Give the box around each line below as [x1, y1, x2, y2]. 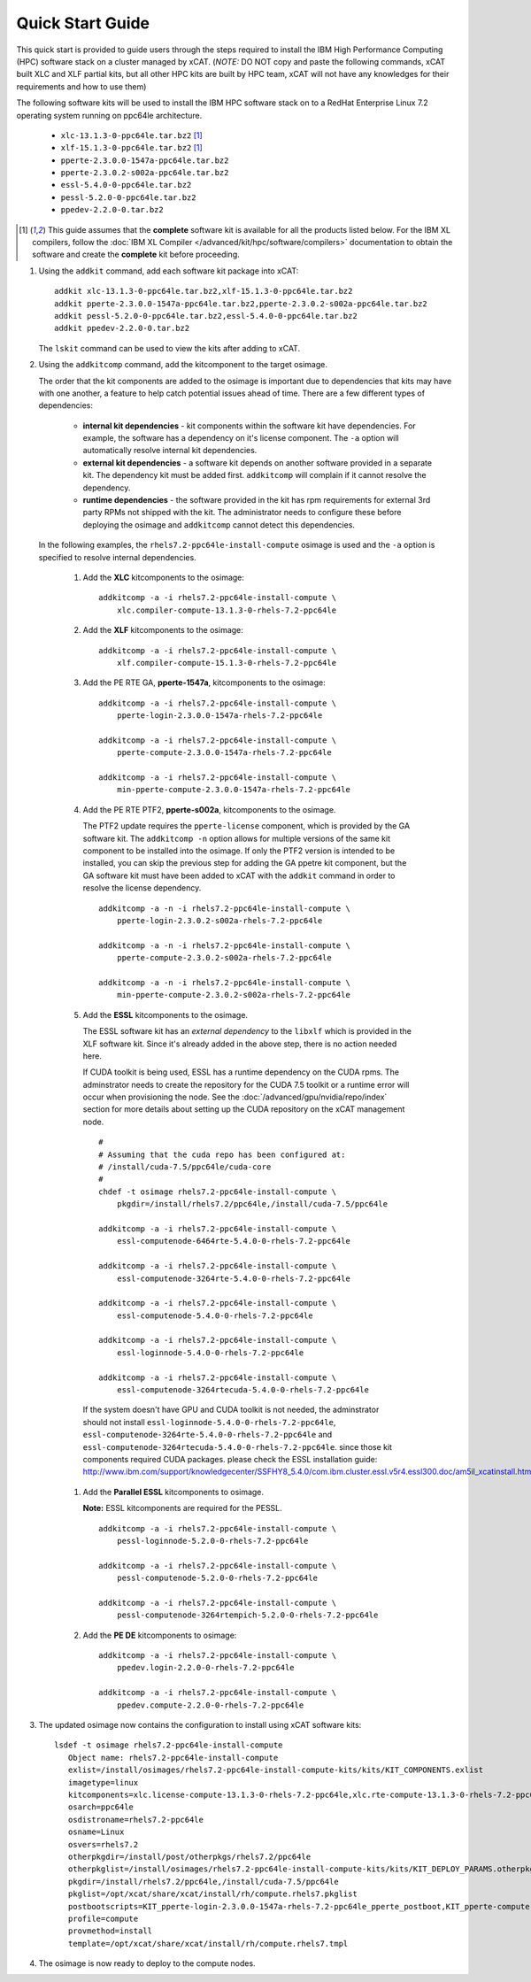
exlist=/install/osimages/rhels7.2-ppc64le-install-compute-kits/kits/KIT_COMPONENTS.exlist [67, 1765, 484, 1775]
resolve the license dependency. [82, 883, 202, 893]
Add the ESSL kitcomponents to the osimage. [82, 1009, 248, 1020]
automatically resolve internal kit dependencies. [82, 445, 258, 456]
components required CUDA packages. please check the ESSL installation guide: [82, 1454, 378, 1464]
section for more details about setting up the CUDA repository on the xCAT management [82, 1104, 405, 1114]
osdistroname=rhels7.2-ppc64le [67, 1815, 204, 1824]
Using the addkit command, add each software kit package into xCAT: [38, 266, 299, 276]
